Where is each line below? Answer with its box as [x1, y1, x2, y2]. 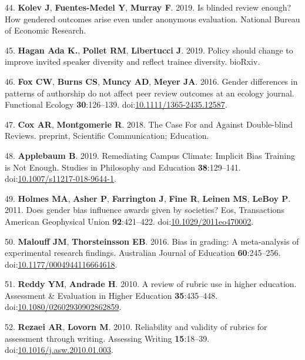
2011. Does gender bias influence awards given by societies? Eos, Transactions [5, 204, 284, 216]
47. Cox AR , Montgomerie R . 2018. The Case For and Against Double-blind [5, 118, 293, 130]
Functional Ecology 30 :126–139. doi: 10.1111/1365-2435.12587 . [5, 98, 227, 111]
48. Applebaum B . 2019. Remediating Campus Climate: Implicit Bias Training [5, 149, 295, 161]
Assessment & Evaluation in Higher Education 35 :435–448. [5, 289, 218, 301]
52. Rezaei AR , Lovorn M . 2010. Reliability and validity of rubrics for [5, 321, 267, 333]
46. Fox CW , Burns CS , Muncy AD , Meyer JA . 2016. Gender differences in [5, 75, 298, 87]
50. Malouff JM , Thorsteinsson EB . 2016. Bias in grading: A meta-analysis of [5, 235, 299, 247]
